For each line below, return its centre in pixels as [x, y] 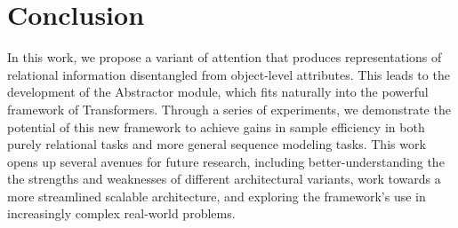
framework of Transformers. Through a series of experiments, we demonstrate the [229, 109]
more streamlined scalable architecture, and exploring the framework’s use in [217, 196]
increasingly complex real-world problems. [121, 213]
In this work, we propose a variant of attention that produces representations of [225, 57]
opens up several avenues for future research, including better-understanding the [226, 161]
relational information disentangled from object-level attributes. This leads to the [229, 74]
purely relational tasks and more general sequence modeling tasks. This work [217, 144]
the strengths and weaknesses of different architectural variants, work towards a [224, 179]
